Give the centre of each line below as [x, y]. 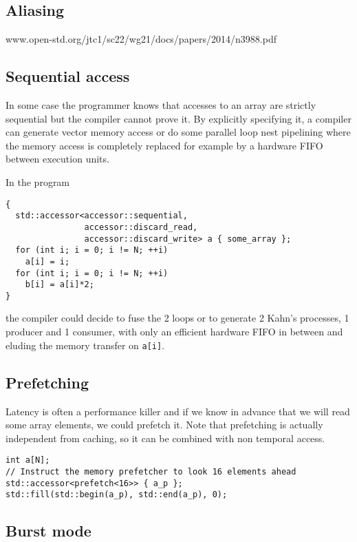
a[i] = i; [47, 261]
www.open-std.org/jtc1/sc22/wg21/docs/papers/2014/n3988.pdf [141, 39]
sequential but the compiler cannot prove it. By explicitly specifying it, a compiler [178, 118]
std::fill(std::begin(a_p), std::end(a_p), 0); [117, 495]
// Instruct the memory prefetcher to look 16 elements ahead [151, 471]
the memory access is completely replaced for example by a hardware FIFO [164, 145]
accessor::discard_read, [141, 227]
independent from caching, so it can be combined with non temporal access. [165, 438]
